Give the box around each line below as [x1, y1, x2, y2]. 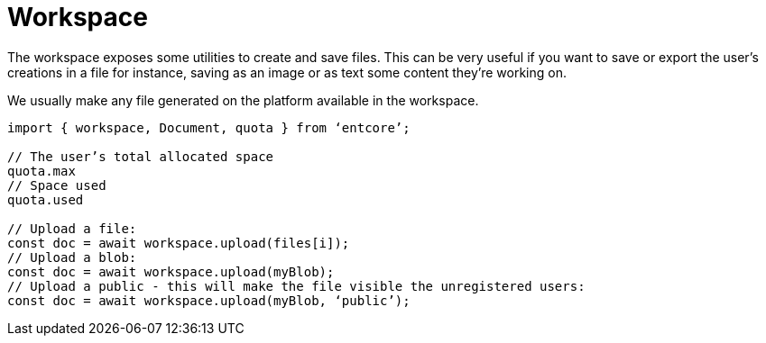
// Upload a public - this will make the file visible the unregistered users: [7, 278, 586, 293]
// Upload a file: [7, 221, 137, 236]
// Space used [7, 177, 106, 193]
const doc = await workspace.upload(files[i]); [7, 235, 350, 250]
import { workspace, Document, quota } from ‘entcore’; [7, 120, 411, 135]
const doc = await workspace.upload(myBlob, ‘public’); [7, 293, 411, 308]
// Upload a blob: [7, 249, 137, 265]
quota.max [7, 163, 76, 178]
